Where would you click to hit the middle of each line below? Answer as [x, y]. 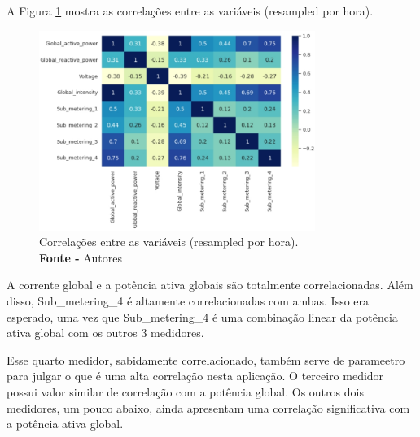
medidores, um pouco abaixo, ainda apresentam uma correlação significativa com [208, 407]
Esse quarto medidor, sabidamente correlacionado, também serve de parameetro [206, 359]
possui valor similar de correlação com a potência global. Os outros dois [185, 392]
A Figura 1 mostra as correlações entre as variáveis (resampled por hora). [190, 11]
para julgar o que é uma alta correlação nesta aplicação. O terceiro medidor [195, 376]
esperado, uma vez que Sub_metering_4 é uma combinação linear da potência [202, 316]
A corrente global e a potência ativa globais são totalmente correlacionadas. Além [210, 285]
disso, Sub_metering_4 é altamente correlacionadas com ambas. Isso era [188, 301]
